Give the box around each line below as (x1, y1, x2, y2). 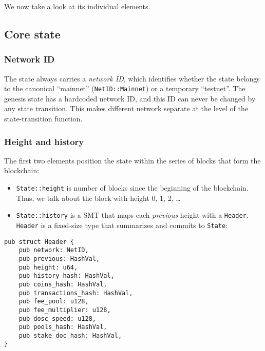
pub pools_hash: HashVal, (18, 323, 107, 331)
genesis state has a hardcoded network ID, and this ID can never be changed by (4, 93, 256, 104)
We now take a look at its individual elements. (4, 1, 150, 11)
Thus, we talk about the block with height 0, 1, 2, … (16, 192, 181, 203)
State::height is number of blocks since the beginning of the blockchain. (16, 182, 249, 193)
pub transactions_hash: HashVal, (18, 289, 133, 297)
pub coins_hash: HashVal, (18, 280, 107, 288)
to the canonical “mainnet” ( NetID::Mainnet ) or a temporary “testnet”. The (4, 83, 245, 94)
